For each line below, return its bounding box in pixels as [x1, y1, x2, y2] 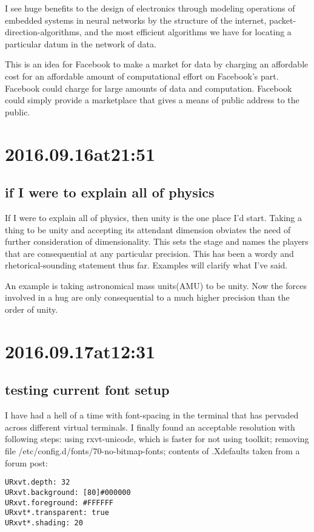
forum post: [5, 456, 48, 469]
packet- [269, 13, 296, 26]
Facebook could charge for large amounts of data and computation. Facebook [5, 81, 292, 94]
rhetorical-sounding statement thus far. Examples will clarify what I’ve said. [5, 259, 288, 271]
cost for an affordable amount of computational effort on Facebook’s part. [5, 69, 279, 82]
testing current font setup [5, 380, 170, 399]
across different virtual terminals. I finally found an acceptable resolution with [5, 420, 295, 433]
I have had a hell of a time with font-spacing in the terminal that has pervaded [5, 409, 299, 421]
